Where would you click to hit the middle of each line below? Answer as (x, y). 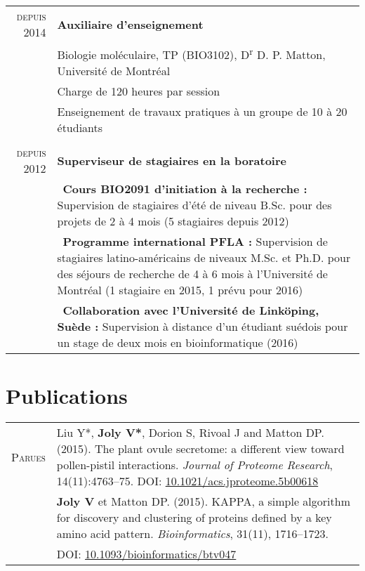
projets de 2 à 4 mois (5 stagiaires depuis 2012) (173, 221)
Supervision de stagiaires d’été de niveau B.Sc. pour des (194, 205)
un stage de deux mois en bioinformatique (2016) (178, 343)
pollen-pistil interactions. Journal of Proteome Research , (195, 465)
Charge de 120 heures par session (139, 91)
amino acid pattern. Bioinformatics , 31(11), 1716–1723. (192, 534)
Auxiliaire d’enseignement (130, 24)
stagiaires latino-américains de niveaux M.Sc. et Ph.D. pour (204, 258)
